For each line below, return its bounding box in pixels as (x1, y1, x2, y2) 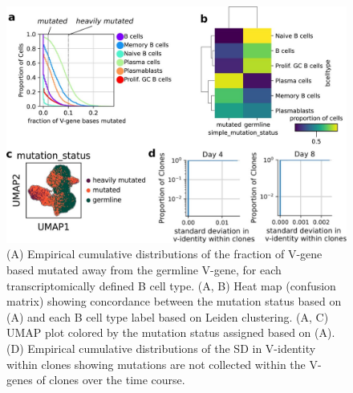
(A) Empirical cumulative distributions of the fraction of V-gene (6, 245, 323, 262)
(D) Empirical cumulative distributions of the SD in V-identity (6, 339, 316, 356)
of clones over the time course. (36, 371, 185, 388)
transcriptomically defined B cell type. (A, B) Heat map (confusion (6, 277, 336, 294)
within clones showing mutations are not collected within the (6, 355, 306, 372)
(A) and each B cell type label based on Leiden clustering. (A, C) (6, 308, 329, 325)
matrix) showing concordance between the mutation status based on (6, 293, 342, 310)
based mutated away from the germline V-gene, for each (6, 261, 282, 278)
